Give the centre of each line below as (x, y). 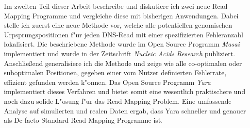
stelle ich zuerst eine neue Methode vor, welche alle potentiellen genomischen (118, 25)
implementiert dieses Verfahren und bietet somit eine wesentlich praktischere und (125, 91)
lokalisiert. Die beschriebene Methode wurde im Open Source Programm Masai (122, 44)
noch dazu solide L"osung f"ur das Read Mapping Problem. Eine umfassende (118, 101)
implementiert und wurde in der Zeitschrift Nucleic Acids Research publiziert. (120, 53)
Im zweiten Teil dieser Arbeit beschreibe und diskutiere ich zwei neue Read (116, 6)
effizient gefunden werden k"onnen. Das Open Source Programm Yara (107, 82)
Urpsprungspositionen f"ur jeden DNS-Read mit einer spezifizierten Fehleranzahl (124, 34)
